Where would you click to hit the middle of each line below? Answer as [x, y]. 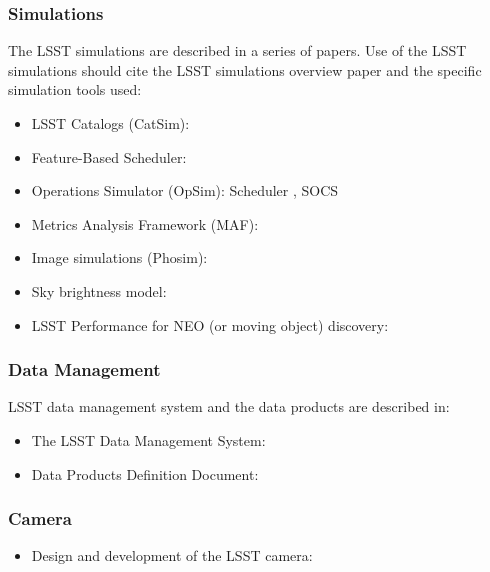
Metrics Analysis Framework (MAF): [145, 223]
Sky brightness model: [99, 290]
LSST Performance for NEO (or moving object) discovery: [210, 324]
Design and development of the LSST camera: [172, 555]
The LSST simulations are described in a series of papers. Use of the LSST [237, 50]
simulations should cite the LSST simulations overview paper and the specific [245, 69]
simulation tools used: [75, 89]
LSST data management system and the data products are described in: [229, 406]
